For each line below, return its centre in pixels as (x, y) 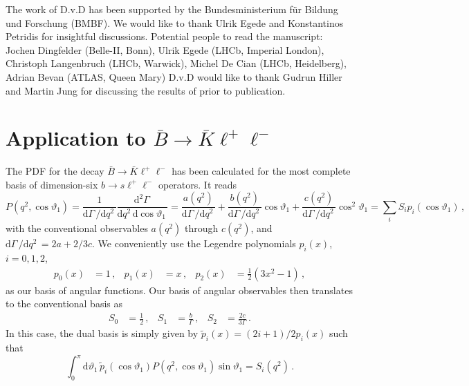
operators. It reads (197, 184)
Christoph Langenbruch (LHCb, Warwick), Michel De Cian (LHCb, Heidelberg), (176, 63)
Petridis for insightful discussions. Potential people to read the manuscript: (164, 36)
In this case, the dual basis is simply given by (102, 333)
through (202, 228)
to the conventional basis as (64, 303)
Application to (76, 138)
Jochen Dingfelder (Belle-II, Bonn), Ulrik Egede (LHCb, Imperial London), (165, 49)
